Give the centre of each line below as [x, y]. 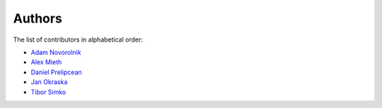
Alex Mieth [46, 62]
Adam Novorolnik [56, 52]
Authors [38, 18]
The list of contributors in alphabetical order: [78, 40]
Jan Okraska [49, 82]
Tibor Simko [48, 92]
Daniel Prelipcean [57, 72]
